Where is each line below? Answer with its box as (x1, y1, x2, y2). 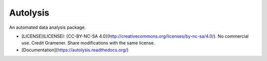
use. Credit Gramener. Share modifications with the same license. (21, 40, 155, 46)
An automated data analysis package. (9, 24, 86, 30)
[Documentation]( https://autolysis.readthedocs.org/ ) (21, 47, 129, 53)
